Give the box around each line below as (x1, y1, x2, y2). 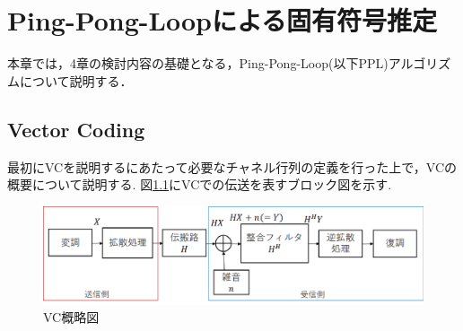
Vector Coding (7, 115, 145, 143)
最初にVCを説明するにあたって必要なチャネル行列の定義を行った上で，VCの (7, 157, 458, 176)
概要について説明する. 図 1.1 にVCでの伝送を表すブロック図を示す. (7, 175, 392, 194)
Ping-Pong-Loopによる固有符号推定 (7, 2, 438, 39)
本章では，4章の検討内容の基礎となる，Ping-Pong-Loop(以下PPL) (7, 54, 389, 73)
